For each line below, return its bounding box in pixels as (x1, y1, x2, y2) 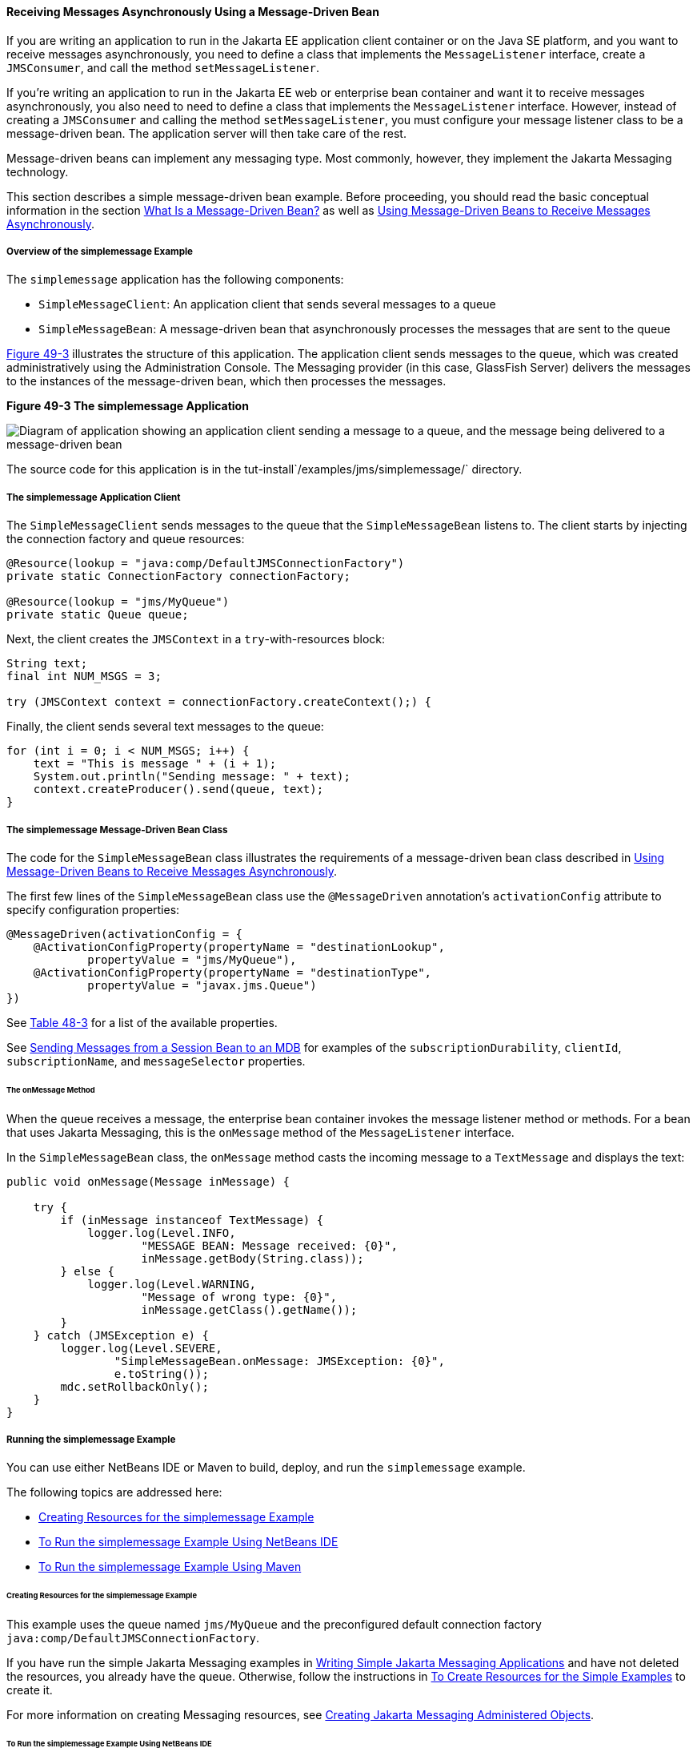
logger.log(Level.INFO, (87, 1226, 236, 1239)
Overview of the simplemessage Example (6, 246, 194, 257)
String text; (6, 657, 88, 671)
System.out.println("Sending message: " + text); (33, 770, 351, 783)
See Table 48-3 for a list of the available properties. (6, 1015, 278, 1029)
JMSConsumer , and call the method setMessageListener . (6, 60, 319, 75)
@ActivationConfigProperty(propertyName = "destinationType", (33, 965, 432, 979)
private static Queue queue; (6, 608, 189, 622)
